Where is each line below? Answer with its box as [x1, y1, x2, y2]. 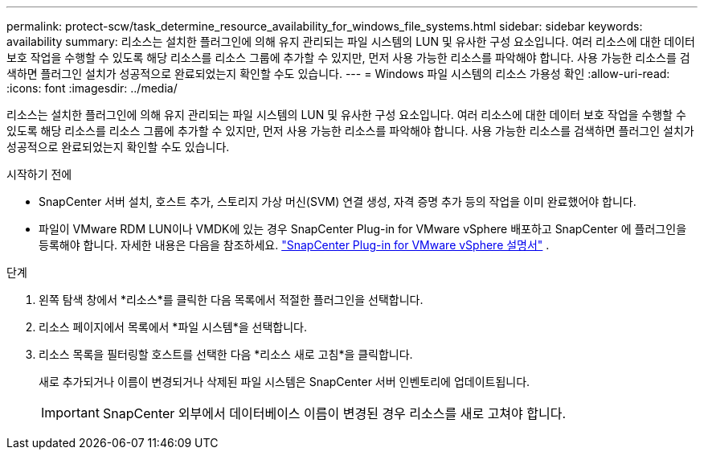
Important [41, 405, 100, 421]
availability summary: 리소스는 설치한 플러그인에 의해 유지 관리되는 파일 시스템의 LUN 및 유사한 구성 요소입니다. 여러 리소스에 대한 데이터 [6, 35, 695, 48]
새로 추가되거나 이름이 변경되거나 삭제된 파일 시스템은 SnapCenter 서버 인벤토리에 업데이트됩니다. [39, 375, 530, 388]
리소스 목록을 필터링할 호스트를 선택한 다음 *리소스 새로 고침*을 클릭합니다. [39, 347, 413, 361]
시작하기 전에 [6, 167, 72, 181]
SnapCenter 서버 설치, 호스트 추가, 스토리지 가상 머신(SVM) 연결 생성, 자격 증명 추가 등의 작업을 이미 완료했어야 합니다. [39, 195, 636, 208]
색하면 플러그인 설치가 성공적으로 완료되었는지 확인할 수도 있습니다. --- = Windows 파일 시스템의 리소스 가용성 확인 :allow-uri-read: [6, 67, 670, 80]
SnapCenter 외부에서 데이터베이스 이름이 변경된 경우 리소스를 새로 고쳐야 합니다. [102, 405, 567, 421]
